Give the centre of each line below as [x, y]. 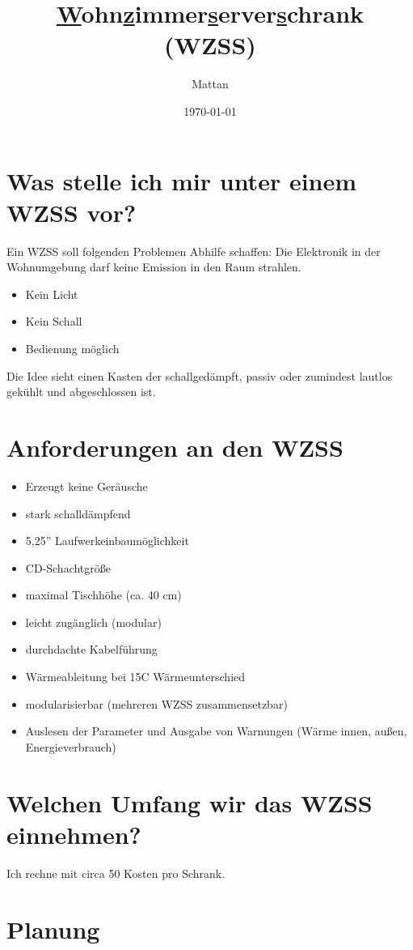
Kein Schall [54, 321]
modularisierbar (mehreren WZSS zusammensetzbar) [156, 703]
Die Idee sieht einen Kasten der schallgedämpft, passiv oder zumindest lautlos [200, 375]
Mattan [210, 84]
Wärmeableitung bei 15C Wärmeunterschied [135, 677]
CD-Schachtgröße [68, 567]
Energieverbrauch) [71, 746]
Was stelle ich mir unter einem [182, 180]
